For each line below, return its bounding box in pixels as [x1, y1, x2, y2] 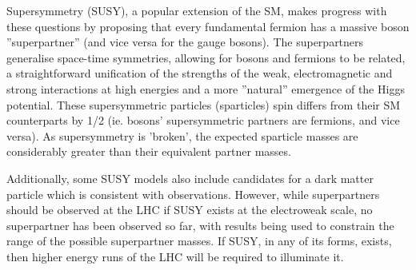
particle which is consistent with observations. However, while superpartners [6, 185, 380, 202]
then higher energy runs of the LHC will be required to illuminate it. [6, 248, 344, 264]
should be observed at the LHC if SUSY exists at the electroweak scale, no [6, 201, 373, 218]
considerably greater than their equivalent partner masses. [6, 143, 291, 160]
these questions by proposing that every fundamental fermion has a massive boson [6, 18, 410, 34]
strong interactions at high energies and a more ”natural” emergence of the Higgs [6, 80, 405, 97]
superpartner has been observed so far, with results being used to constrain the [6, 216, 394, 233]
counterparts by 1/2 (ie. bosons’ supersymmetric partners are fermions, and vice [6, 112, 400, 129]
